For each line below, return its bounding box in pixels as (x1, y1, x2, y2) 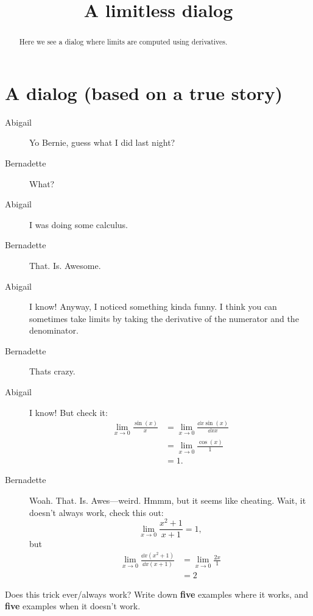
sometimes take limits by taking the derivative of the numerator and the (29, 312, 299, 324)
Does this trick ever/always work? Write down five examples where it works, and (5, 587, 309, 600)
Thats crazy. (29, 365, 76, 378)
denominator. (29, 324, 79, 337)
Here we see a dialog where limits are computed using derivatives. (19, 37, 228, 47)
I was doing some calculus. (29, 218, 128, 231)
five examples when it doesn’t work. (5, 600, 141, 612)
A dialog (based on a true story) (5, 80, 283, 105)
